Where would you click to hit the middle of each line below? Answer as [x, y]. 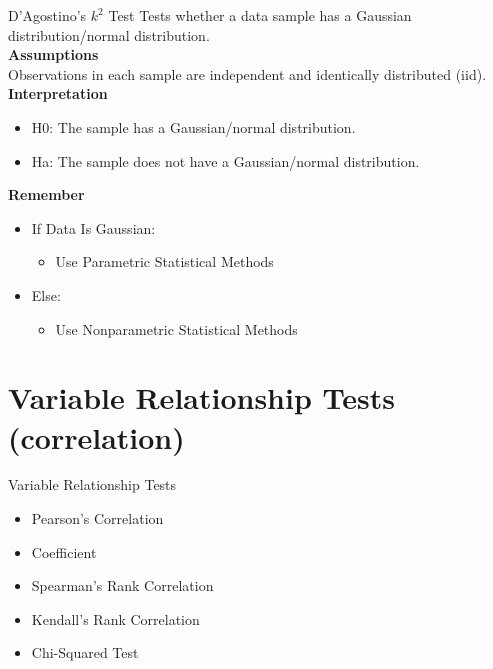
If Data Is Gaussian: [93, 227]
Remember [46, 194]
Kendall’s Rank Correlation [115, 618]
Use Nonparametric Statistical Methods [176, 328]
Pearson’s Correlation [97, 518]
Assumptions [53, 54]
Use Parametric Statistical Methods [164, 261]
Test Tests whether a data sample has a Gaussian [260, 15]
